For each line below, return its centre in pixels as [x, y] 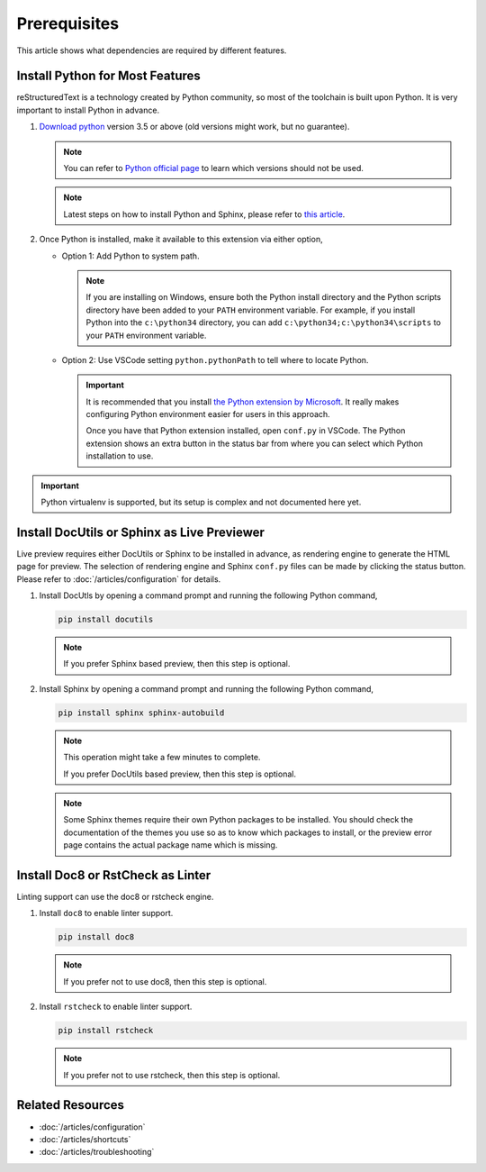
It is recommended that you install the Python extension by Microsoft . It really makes [243, 402]
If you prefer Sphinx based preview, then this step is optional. [177, 664]
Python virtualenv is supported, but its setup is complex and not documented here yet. [201, 502]
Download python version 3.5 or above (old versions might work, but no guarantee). [194, 127]
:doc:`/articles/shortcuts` [85, 1139]
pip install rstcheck [106, 1031]
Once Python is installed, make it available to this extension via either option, [181, 240]
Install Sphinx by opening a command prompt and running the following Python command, [206, 688]
